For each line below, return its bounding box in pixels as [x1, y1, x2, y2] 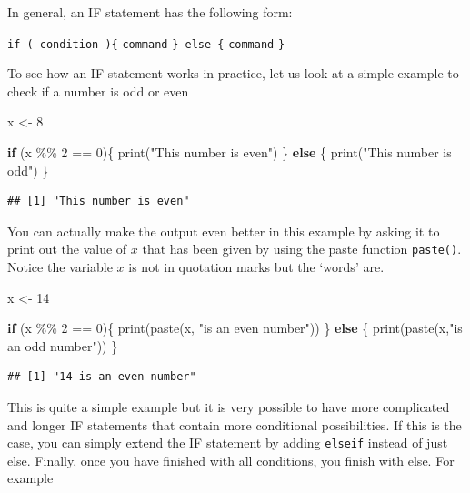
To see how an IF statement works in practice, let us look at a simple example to [7, 64, 459, 83]
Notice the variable [7, 257, 113, 277]
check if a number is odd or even [7, 81, 189, 100]
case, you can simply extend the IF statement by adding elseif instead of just [7, 433, 448, 452]
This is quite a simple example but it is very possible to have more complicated [7, 397, 450, 417]
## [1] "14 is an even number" [7, 370, 196, 384]
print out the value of [7, 239, 127, 258]
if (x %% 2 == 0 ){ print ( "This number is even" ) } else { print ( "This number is [7, 143, 452, 162]
